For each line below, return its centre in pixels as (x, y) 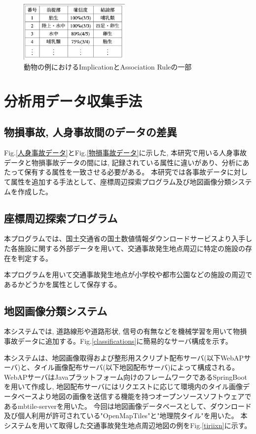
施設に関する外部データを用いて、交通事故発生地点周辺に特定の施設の (131, 248)
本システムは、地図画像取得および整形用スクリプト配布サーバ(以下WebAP (124, 357)
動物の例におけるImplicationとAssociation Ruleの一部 (108, 66)
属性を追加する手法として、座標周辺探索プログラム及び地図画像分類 (121, 181)
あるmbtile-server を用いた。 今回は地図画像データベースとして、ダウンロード (128, 406)
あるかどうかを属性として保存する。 (63, 284)
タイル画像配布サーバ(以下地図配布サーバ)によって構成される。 (136, 367)
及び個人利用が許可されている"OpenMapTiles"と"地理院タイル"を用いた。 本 (126, 416)
